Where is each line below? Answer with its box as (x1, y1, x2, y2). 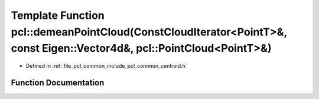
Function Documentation (11, 77, 105, 88)
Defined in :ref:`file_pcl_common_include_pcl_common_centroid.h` (25, 62, 187, 70)
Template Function (11, 9, 105, 22)
